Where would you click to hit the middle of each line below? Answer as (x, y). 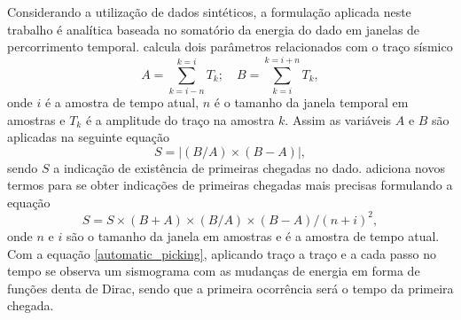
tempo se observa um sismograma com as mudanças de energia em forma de (214, 271)
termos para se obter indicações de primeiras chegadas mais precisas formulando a (230, 185)
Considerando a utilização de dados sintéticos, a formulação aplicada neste (209, 12)
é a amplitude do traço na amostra (180, 119)
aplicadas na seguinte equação (88, 137)
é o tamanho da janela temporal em (311, 101)
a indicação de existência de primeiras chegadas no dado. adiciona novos (249, 167)
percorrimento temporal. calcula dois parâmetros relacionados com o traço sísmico (230, 47)
